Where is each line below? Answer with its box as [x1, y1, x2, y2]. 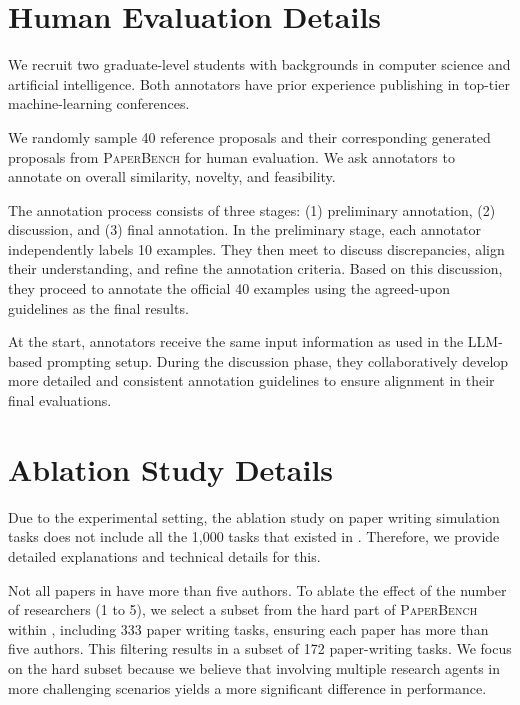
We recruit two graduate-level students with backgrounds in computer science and [8, 54, 511, 75]
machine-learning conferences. [8, 93, 190, 114]
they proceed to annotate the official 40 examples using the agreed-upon [8, 278, 450, 299]
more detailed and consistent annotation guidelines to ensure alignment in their [8, 370, 495, 391]
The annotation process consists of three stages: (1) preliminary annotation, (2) [8, 199, 496, 220]
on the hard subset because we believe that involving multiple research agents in [8, 657, 501, 678]
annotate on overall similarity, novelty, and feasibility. [8, 166, 336, 187]
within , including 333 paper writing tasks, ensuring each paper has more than [8, 618, 489, 639]
